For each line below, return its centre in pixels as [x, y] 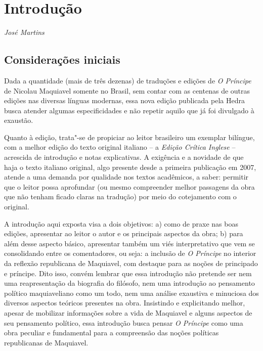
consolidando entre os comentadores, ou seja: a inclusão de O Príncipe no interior [130, 253]
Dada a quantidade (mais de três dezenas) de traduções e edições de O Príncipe [128, 80]
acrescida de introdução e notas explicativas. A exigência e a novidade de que [124, 157]
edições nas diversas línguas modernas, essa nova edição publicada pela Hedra [124, 100]
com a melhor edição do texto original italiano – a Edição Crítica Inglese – [120, 147]
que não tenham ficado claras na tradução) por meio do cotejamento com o [120, 196]
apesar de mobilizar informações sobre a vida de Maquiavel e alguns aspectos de [128, 312]
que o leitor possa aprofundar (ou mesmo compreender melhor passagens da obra [129, 186]
